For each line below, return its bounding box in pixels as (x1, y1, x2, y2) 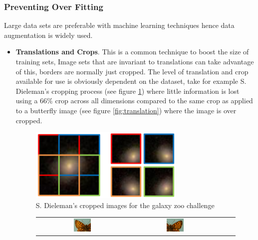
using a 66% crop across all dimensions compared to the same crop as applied (15, 95, 253, 106)
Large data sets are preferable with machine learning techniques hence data (4, 20, 235, 30)
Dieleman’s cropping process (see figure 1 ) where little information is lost (15, 85, 240, 96)
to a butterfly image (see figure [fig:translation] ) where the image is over (15, 105, 237, 115)
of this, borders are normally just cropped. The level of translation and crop (15, 66, 249, 76)
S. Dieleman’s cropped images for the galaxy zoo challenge (35, 200, 215, 210)
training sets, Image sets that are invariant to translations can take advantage (15, 56, 254, 66)
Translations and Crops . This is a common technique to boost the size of (15, 46, 249, 57)
